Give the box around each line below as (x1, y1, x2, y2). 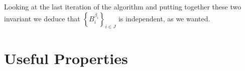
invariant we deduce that (4, 13, 80, 23)
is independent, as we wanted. (118, 13, 210, 23)
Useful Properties (4, 48, 128, 68)
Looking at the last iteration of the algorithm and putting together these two (4, 1, 241, 11)
